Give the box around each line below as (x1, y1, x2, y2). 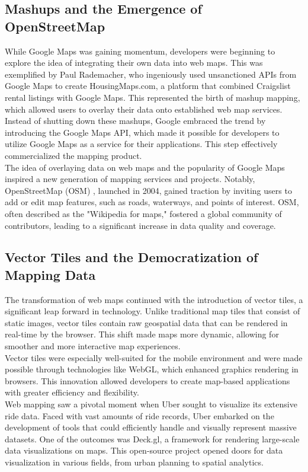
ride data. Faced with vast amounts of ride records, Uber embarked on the (5, 409, 274, 422)
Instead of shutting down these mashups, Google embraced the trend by (5, 114, 266, 127)
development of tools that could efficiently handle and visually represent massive (5, 421, 297, 433)
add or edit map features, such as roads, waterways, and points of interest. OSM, (5, 196, 299, 208)
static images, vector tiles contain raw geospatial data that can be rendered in (5, 316, 288, 329)
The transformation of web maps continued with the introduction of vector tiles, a (5, 293, 303, 305)
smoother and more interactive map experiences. (5, 340, 181, 352)
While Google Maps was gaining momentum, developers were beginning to (5, 44, 275, 57)
